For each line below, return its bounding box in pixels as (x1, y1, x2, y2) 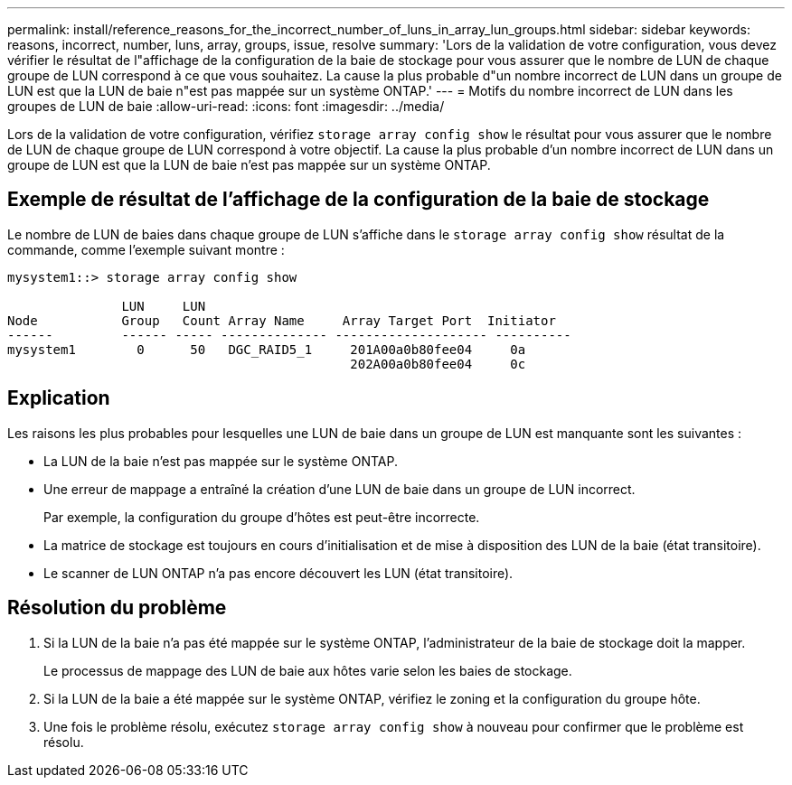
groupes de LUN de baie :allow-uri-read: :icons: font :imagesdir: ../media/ (7, 98, 445, 114)
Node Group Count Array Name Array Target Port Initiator (7, 313, 556, 328)
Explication (7, 387, 110, 410)
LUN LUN (121, 298, 206, 313)
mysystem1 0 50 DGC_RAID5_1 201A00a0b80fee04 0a (7, 341, 526, 357)
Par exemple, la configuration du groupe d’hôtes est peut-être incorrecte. (43, 509, 480, 525)
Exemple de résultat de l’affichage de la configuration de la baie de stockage (7, 188, 710, 211)
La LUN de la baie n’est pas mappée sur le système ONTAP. (43, 453, 398, 469)
